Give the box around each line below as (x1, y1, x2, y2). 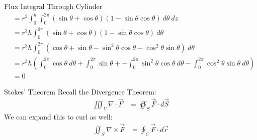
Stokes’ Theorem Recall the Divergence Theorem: (4, 86, 156, 96)
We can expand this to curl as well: (4, 111, 113, 122)
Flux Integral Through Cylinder (4, 1, 103, 11)
